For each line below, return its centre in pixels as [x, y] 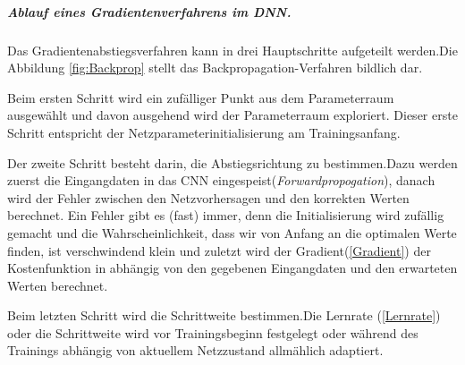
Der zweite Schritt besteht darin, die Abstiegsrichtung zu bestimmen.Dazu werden [232, 162]
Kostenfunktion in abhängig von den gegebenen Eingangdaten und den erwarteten [232, 268]
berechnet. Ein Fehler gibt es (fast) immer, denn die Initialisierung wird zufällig [226, 215]
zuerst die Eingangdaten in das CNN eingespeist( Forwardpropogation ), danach [221, 180]
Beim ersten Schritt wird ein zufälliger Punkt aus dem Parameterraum [201, 97]
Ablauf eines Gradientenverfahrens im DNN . [149, 11]
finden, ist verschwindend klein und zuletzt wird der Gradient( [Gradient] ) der [219, 250]
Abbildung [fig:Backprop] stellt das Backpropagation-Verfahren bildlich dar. [215, 68]
